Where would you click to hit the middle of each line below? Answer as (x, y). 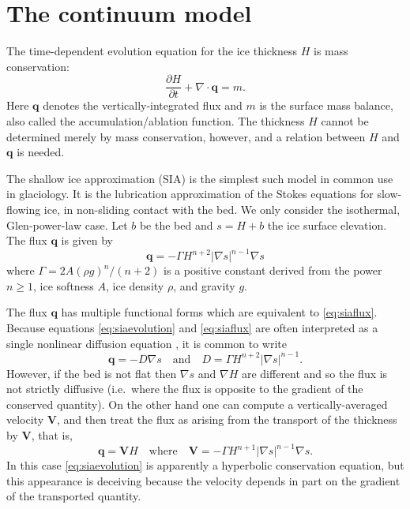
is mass (331, 51)
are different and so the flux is (314, 373)
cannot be (345, 120)
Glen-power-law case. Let (67, 225)
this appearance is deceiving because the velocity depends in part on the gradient (203, 480)
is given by (87, 240)
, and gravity (204, 285)
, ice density (135, 285)
